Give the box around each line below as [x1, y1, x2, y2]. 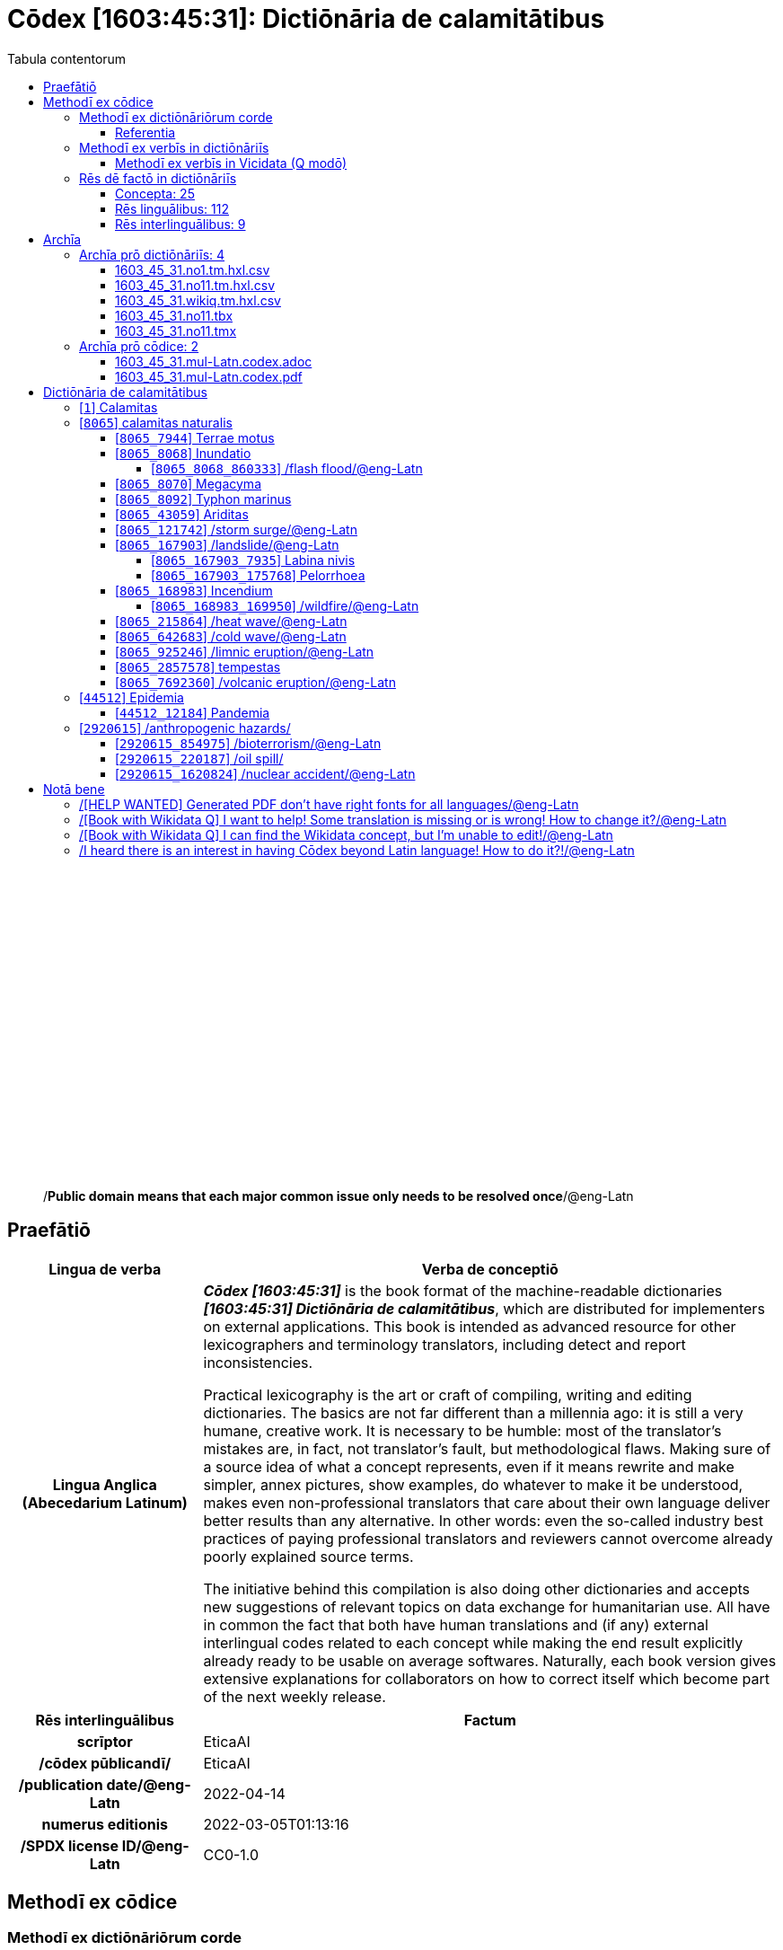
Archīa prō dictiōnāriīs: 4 [79, 246, 225, 262]
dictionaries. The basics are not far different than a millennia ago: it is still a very [203, 1403, 743, 1422]
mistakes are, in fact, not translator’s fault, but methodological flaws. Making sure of [203, 1439, 771, 1458]
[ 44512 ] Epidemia [79, 689, 184, 705]
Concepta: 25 [115, 185, 195, 201]
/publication [18, 1775, 103, 1794]
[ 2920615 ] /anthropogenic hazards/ [79, 719, 291, 736]
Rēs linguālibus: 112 [115, 200, 229, 216]
